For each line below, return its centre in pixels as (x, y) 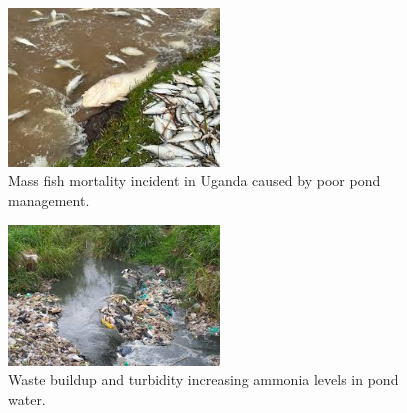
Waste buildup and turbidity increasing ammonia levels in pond (203, 379)
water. (27, 398)
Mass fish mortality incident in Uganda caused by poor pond (194, 180)
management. (49, 199)
